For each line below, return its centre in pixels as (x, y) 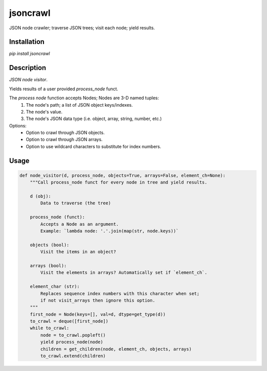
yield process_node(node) (72, 342)
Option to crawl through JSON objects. (65, 133)
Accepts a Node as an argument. (79, 224)
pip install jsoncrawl (30, 54)
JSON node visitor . (28, 80)
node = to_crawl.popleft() (73, 335)
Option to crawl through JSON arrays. (64, 139)
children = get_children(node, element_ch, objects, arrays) (116, 349)
